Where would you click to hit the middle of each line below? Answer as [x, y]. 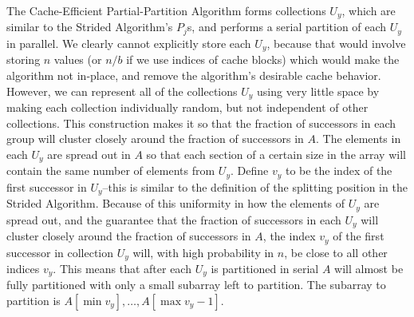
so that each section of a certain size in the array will [276, 154]
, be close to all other [336, 252]
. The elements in [358, 139]
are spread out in [89, 154]
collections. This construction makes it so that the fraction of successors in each [201, 123]
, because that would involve [336, 43]
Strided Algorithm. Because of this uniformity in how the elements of [176, 203]
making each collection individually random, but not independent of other [187, 107]
